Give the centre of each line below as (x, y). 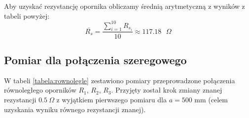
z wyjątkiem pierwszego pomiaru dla (111, 99)
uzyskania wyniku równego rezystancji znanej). (75, 109)
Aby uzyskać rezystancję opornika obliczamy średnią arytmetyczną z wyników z (124, 6)
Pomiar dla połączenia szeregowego (95, 59)
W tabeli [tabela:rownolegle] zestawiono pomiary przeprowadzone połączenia (120, 80)
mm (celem (211, 99)
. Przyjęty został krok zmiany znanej (167, 90)
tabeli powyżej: (27, 15)
